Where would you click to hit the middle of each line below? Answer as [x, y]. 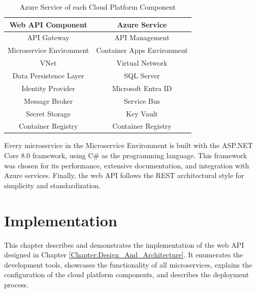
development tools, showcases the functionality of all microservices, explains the [128, 264]
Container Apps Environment [142, 50]
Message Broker [49, 100]
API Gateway [48, 37]
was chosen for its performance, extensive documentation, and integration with [127, 165]
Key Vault [142, 113]
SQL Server [142, 75]
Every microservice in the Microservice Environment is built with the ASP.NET [128, 145]
